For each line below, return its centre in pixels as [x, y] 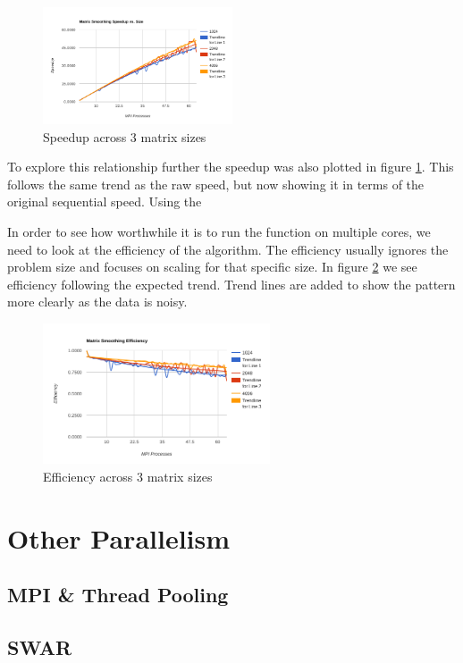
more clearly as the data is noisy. [97, 302]
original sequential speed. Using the [105, 201]
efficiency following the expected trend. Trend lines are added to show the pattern [231, 284]
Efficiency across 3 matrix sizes [128, 476]
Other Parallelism [119, 537]
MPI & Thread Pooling [118, 595]
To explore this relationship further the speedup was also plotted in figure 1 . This [231, 167]
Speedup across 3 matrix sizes [125, 136]
